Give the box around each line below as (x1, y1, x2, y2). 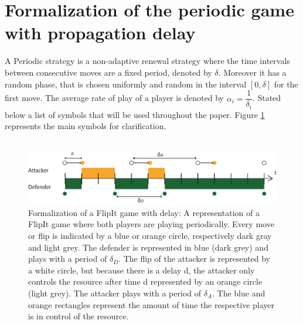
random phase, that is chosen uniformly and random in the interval (5, 77, 247, 90)
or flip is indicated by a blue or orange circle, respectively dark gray (28, 230, 272, 242)
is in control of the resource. (28, 310, 129, 322)
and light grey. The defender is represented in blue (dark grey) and (28, 241, 268, 253)
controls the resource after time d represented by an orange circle (28, 275, 263, 288)
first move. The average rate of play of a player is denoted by (5, 92, 224, 104)
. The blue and (212, 286, 265, 299)
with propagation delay (5, 21, 196, 45)
